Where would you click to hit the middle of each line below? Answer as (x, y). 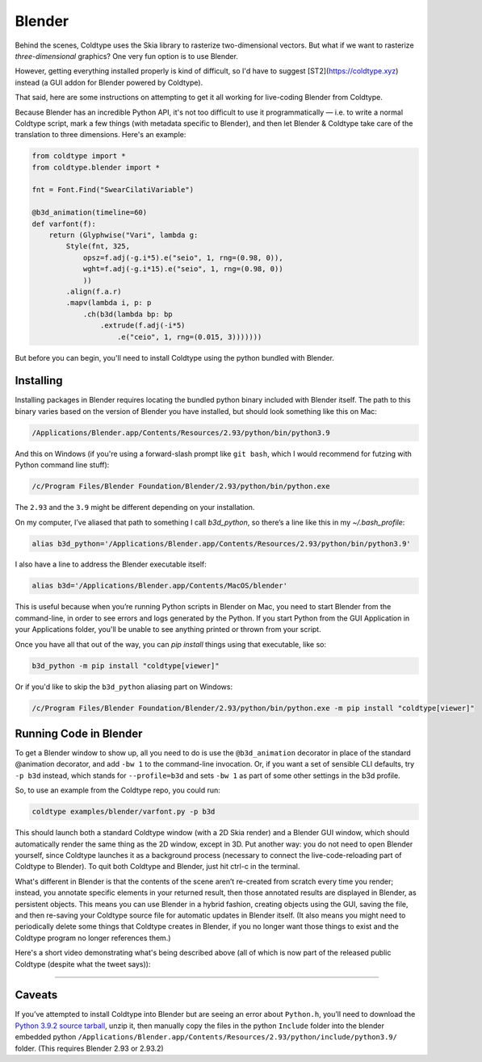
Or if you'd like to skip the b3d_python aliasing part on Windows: (124, 687)
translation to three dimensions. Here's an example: (101, 135)
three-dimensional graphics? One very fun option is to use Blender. (126, 56)
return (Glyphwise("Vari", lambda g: (124, 235)
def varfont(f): (64, 224)
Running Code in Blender (79, 733)
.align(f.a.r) (94, 291)
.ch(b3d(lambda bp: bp (128, 314)
